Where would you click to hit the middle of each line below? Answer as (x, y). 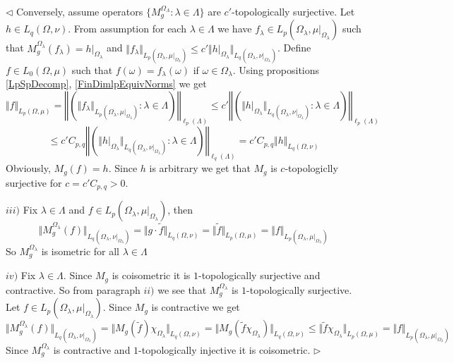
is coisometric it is (151, 275)
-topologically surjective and (259, 275)
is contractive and (92, 349)
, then (180, 210)
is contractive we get (196, 307)
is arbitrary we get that (200, 168)
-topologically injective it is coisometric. (225, 349)
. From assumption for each (127, 29)
